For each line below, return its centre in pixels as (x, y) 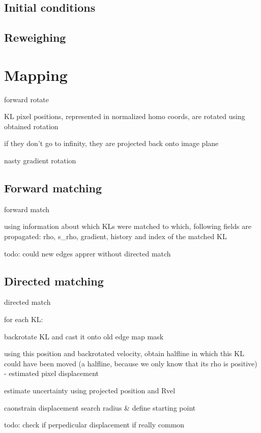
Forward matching (53, 188)
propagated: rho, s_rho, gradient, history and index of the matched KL (115, 236)
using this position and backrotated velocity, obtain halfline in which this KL (124, 353)
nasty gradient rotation (40, 161)
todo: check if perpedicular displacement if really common (94, 425)
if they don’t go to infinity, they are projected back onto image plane (111, 143)
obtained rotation (31, 126)
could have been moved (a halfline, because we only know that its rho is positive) (131, 363)
